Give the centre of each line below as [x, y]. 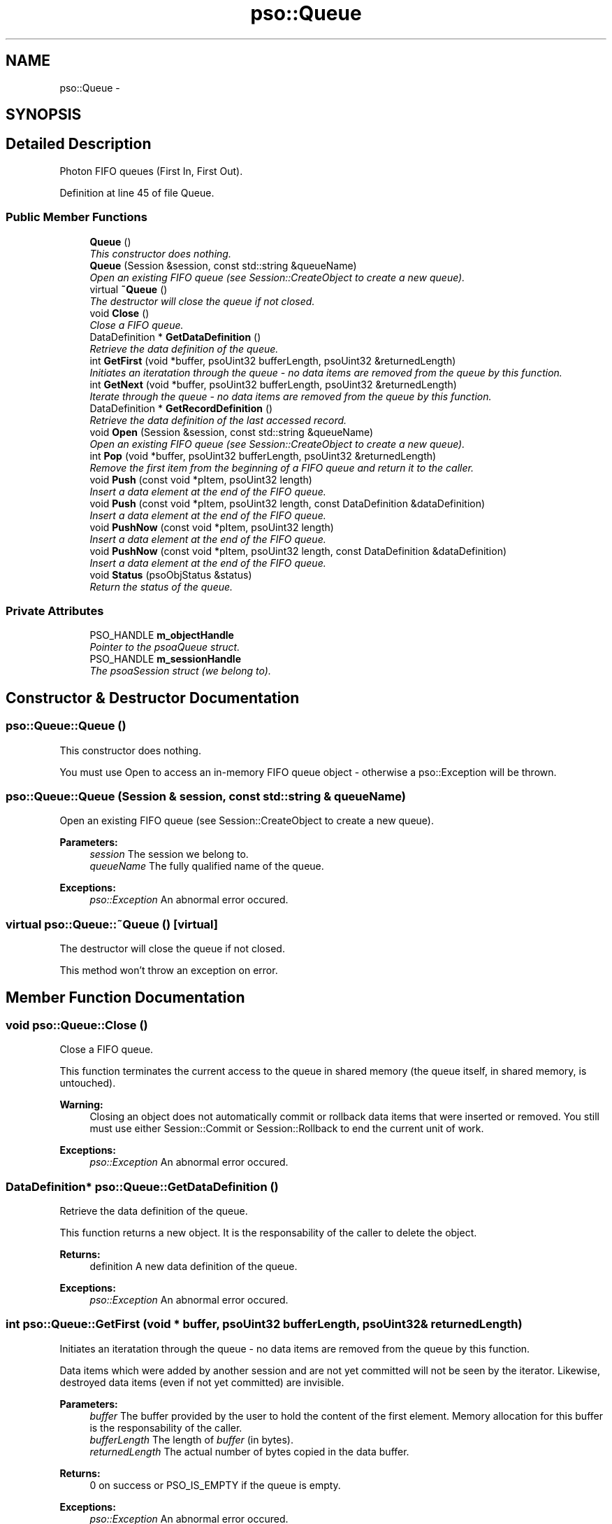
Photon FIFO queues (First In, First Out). [151, 171]
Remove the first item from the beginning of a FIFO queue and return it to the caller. [282, 467]
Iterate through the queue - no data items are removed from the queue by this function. [291, 396]
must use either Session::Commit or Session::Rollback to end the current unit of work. [287, 1129]
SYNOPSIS [44, 115]
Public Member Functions [76, 217]
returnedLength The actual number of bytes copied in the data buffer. [249, 1451]
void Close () [119, 313]
